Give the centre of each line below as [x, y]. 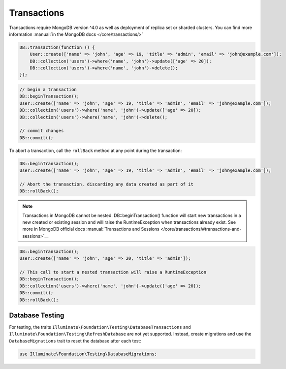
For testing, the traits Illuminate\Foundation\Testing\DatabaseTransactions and [100, 327]
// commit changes [42, 131]
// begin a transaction [48, 90]
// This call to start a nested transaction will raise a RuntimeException [113, 272]
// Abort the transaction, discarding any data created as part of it [107, 184]
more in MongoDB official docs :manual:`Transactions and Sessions [91, 229]
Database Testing [37, 315]
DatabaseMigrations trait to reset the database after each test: [75, 341]
